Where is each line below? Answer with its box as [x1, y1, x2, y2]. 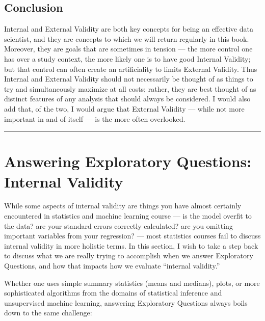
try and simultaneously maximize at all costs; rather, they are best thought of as [4, 83, 256, 94]
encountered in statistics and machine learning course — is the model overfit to [4, 210, 252, 221]
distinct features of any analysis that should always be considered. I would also [4, 93, 251, 104]
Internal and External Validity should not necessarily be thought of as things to [4, 73, 253, 84]
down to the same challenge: [4, 307, 92, 318]
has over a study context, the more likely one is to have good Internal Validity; [4, 53, 251, 64]
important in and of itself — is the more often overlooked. [4, 113, 185, 124]
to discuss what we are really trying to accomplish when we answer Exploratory [4, 250, 253, 261]
